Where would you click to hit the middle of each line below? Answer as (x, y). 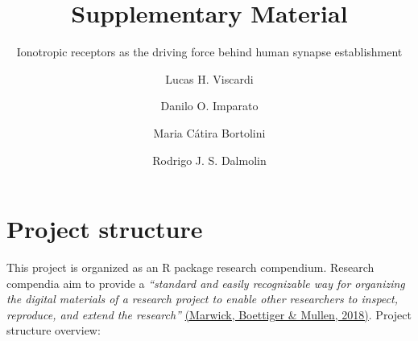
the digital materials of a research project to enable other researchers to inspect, (202, 299)
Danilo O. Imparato (209, 106)
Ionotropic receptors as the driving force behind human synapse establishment (209, 52)
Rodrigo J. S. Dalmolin (209, 160)
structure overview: (54, 330)
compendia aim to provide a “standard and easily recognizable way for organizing (206, 283)
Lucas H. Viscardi (209, 78)
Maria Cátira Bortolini (209, 132)
